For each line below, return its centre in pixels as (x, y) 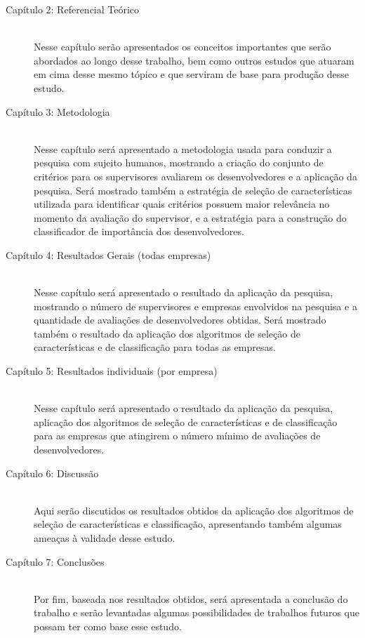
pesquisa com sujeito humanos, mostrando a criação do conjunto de (179, 162)
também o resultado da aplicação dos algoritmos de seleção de (167, 333)
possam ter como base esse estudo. (108, 626)
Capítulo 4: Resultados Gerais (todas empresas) (108, 254)
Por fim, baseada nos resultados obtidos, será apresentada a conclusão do (191, 598)
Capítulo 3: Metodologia (58, 111)
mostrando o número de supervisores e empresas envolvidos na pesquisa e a (195, 306)
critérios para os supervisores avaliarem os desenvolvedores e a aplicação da (195, 176)
